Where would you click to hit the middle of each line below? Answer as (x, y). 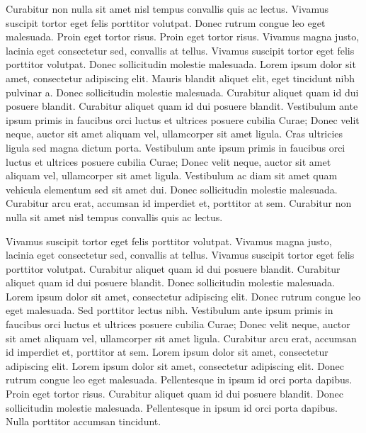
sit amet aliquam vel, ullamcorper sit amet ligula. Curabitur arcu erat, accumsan (181, 338)
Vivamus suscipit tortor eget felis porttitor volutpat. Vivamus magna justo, (169, 241)
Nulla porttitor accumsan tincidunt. (84, 421)
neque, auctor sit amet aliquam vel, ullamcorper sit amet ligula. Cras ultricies (175, 134)
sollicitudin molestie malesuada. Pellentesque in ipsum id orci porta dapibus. (172, 407)
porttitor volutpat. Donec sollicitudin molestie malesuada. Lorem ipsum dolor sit (181, 64)
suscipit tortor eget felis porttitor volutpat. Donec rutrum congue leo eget (166, 22)
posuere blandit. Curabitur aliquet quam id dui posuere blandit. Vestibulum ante (182, 106)
